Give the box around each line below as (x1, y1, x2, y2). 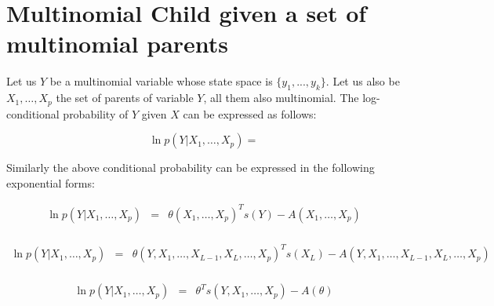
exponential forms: (6, 174, 95, 191)
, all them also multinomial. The (203, 89, 359, 106)
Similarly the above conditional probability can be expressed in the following (6, 159, 375, 176)
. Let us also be (325, 73, 400, 89)
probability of (63, 105, 129, 122)
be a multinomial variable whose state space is (49, 73, 273, 89)
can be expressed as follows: (183, 105, 317, 122)
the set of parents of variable (56, 89, 194, 106)
